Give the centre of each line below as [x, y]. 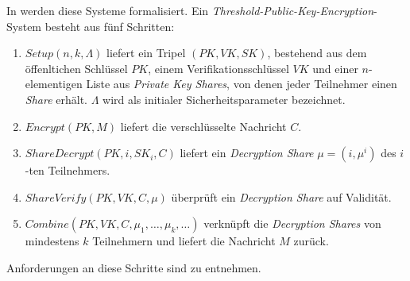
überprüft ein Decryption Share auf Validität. [281, 196]
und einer [335, 68]
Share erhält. [56, 99]
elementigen [54, 84]
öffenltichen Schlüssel [76, 68]
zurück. [311, 241]
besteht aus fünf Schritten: [110, 26]
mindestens [52, 241]
